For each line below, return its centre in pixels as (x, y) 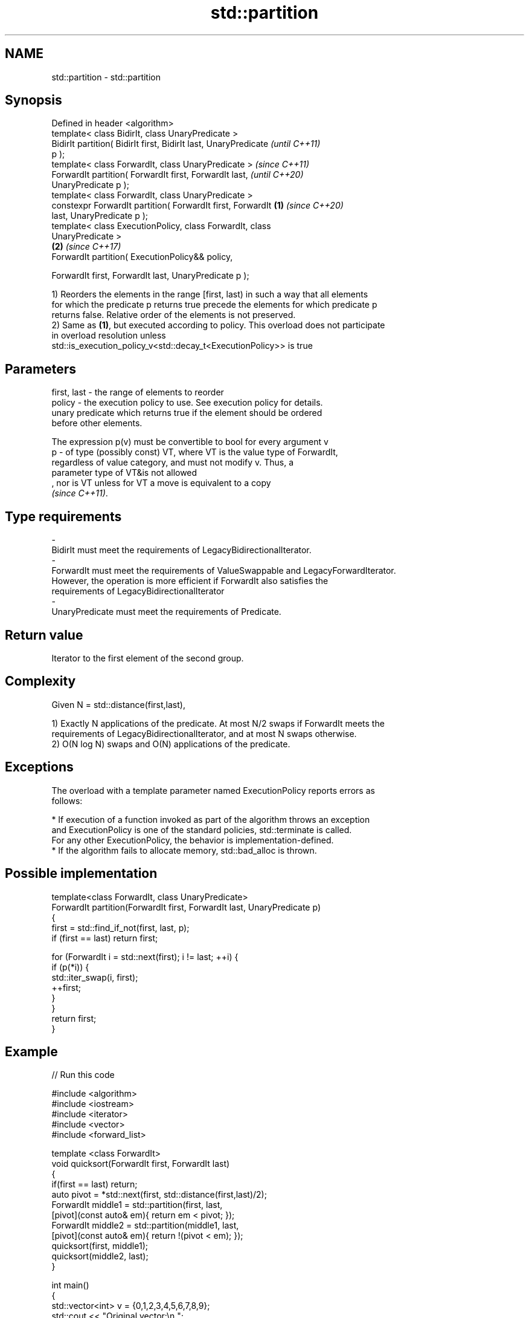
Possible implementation (81, 874)
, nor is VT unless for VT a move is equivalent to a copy (161, 483)
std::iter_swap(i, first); (95, 977)
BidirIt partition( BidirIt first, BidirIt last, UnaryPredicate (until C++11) (186, 144)
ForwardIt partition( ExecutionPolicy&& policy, (142, 257)
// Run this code (83, 1075)
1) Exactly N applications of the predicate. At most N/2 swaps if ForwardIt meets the (218, 723)
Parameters (40, 369)
